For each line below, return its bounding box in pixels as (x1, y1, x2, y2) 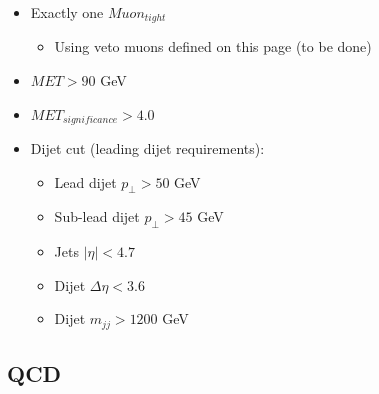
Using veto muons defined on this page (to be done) (54, 36, 372, 57)
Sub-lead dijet (54, 206, 140, 227)
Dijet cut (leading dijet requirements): (30, 138, 265, 159)
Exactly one (30, 2, 104, 22)
